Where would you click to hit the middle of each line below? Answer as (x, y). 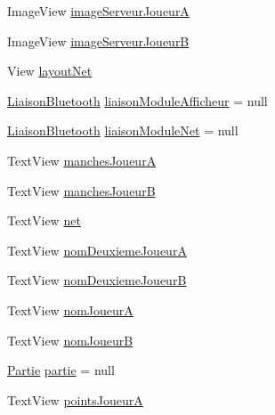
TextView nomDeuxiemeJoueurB (97, 280)
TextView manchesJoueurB (81, 190)
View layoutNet (50, 71)
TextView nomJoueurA (70, 309)
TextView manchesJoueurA (82, 160)
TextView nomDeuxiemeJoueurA (97, 250)
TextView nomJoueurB (70, 340)
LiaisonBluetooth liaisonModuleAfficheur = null (137, 100)
